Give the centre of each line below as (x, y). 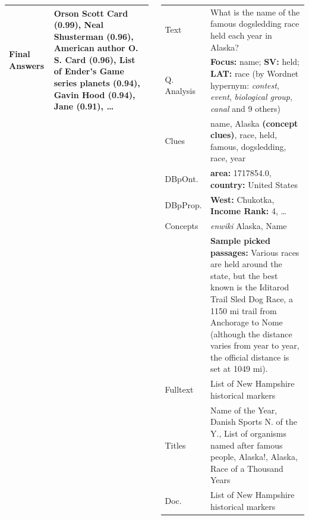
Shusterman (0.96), (94, 36)
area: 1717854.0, (241, 173)
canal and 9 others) (245, 108)
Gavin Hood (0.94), (94, 94)
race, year (228, 158)
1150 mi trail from (244, 310)
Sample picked (240, 240)
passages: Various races (255, 252)
